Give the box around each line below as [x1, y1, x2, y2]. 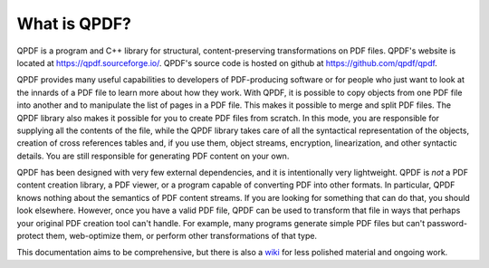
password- [427, 217, 468, 228]
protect [16, 231, 44, 242]
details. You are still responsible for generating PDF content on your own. [16, 150, 290, 161]
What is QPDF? [16, 14, 131, 33]
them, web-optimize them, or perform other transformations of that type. [45, 231, 317, 242]
